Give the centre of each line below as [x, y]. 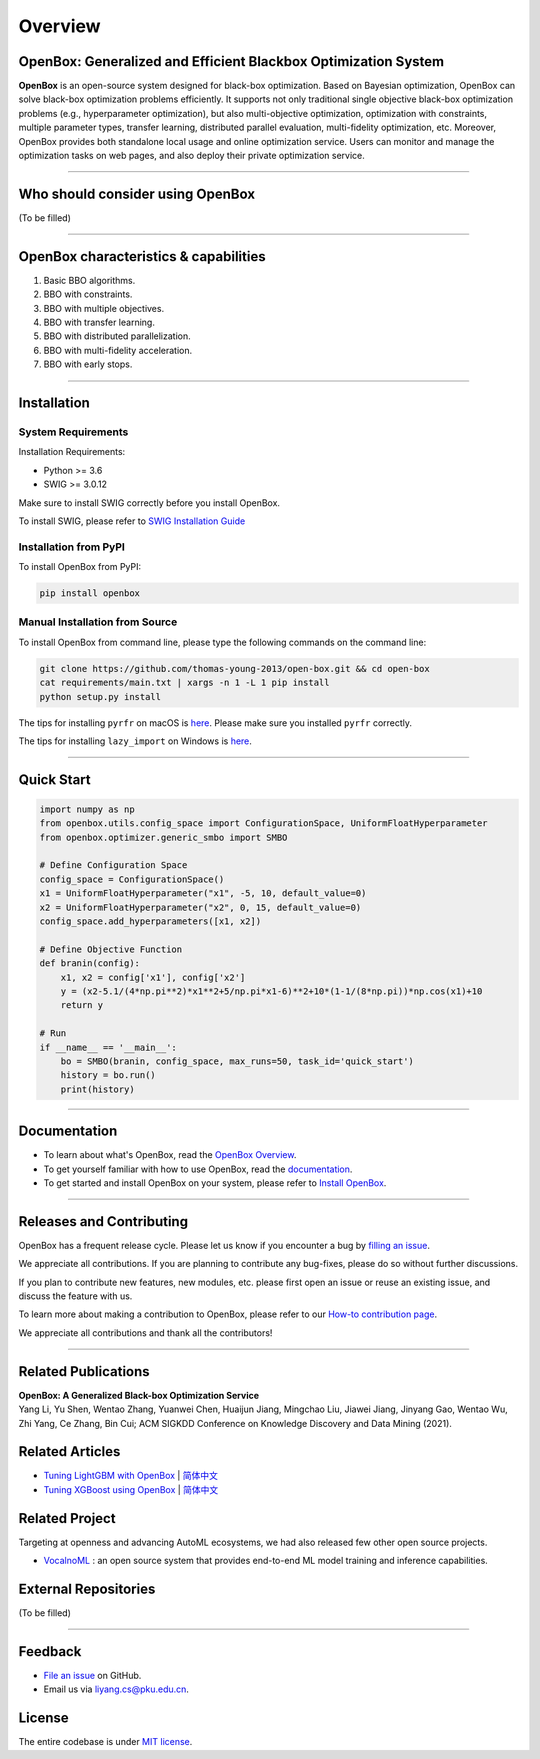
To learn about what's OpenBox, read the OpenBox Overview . [170, 1155]
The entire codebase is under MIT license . [105, 1742]
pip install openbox [89, 593]
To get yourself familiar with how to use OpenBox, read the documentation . [198, 1169]
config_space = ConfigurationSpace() [132, 879]
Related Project [67, 1518]
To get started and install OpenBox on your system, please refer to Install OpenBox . [215, 1182]
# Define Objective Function [111, 949]
